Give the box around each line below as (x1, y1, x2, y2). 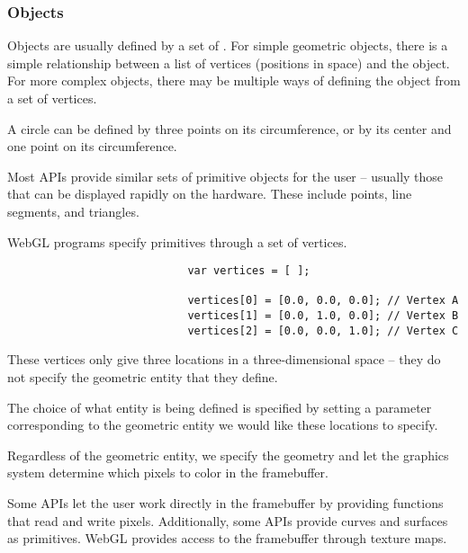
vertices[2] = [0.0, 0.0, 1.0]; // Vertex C (187, 324, 459, 337)
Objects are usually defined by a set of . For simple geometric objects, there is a (7, 36, 448, 55)
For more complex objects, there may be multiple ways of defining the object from (7, 71, 461, 90)
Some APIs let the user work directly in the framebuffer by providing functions (7, 494, 444, 512)
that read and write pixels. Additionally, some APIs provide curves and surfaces (7, 511, 448, 530)
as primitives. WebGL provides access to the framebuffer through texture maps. (7, 529, 447, 548)
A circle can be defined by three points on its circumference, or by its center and (7, 119, 452, 138)
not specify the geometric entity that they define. (7, 368, 278, 387)
